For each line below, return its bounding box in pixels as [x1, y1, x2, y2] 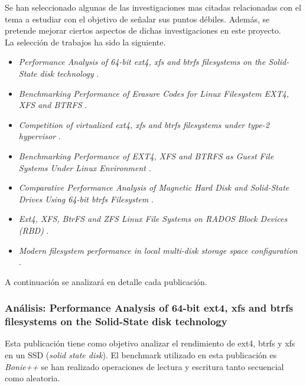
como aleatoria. [5, 372, 60, 384]
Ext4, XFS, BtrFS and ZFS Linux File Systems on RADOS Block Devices [18, 212, 288, 225]
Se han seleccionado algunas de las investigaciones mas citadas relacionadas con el [5, 1, 301, 13]
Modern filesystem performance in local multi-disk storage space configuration [18, 244, 298, 256]
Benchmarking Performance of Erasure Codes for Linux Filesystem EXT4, [18, 87, 289, 99]
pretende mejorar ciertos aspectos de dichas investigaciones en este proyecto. [5, 24, 281, 37]
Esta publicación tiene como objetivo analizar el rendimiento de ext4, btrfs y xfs [5, 337, 295, 349]
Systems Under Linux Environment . [18, 161, 151, 174]
